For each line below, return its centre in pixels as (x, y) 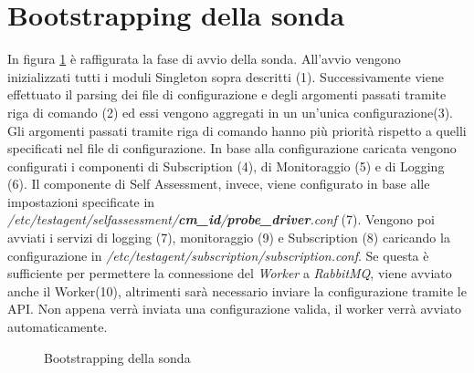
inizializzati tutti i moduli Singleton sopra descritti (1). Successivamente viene (226, 76)
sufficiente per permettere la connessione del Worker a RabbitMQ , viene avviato (230, 273)
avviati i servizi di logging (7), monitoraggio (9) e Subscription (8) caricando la (229, 238)
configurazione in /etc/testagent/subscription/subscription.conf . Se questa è (218, 255)
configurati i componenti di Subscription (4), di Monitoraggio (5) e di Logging (226, 166)
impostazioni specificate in (81, 201)
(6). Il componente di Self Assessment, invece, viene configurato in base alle (219, 184)
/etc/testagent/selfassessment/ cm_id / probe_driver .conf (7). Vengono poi (221, 219)
